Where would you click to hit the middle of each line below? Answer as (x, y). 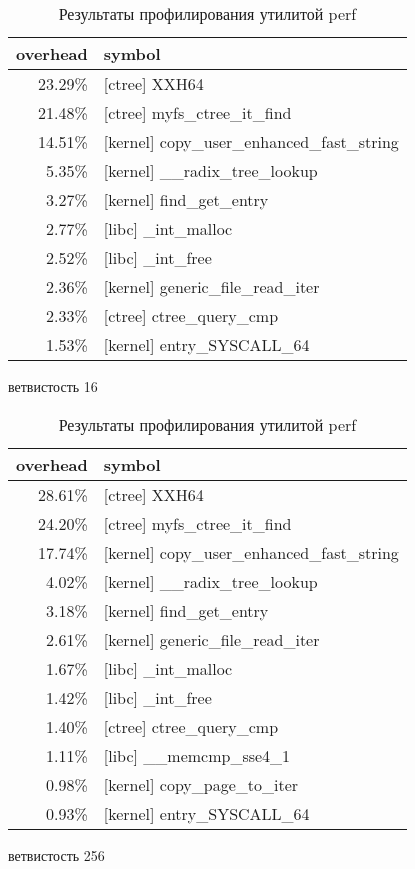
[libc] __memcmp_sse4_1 (197, 755)
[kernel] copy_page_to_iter (201, 784)
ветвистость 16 (53, 386)
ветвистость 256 (56, 854)
